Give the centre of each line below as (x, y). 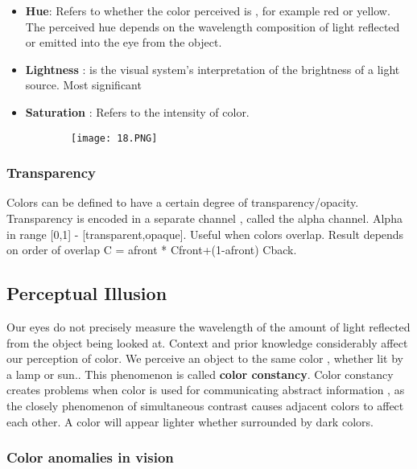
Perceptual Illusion (87, 293)
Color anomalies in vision (90, 457)
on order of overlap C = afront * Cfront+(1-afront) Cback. (152, 250)
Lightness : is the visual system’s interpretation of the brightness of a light (213, 69)
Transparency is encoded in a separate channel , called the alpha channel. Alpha (204, 218)
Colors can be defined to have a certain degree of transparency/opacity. (183, 202)
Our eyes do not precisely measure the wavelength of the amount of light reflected (208, 327)
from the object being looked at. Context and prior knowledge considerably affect (207, 342)
